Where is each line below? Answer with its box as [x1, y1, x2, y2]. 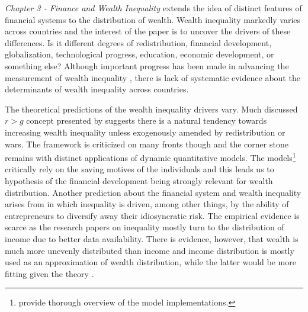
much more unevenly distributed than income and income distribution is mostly [5, 244, 294, 256]
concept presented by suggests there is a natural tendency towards [26, 114, 267, 127]
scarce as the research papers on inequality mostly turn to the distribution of [5, 221, 284, 233]
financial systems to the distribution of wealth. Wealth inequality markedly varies [5, 13, 301, 25]
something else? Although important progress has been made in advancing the [5, 59, 289, 72]
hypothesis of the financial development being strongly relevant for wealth [5, 174, 273, 186]
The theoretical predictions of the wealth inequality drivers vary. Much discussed [5, 102, 298, 115]
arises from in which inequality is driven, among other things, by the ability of [5, 198, 289, 210]
